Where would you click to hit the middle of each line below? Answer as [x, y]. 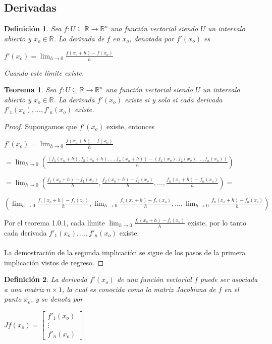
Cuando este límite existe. [44, 72]
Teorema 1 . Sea [30, 90]
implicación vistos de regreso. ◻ [54, 262]
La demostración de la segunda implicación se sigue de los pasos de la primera [125, 252]
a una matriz [24, 289]
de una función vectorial [154, 279]
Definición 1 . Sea [33, 28]
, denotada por [152, 38]
